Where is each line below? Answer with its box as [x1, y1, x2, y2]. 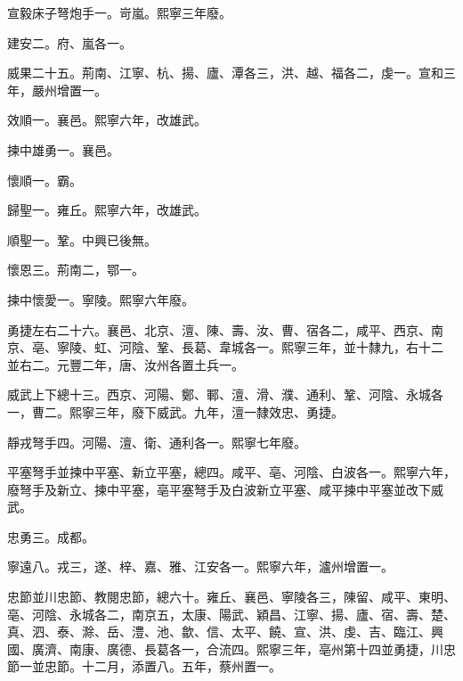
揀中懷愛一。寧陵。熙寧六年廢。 [7, 290, 194, 308]
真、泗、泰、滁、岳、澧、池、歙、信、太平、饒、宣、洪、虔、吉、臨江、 [7, 622, 431, 641]
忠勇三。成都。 [7, 527, 94, 546]
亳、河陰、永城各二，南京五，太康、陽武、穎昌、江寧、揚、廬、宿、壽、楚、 [7, 604, 456, 623]
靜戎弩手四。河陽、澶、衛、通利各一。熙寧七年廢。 [7, 432, 306, 451]
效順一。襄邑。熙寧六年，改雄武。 [7, 111, 207, 129]
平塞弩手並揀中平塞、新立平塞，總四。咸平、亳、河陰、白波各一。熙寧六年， [7, 463, 456, 481]
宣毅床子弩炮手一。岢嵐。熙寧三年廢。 [7, 4, 231, 21]
